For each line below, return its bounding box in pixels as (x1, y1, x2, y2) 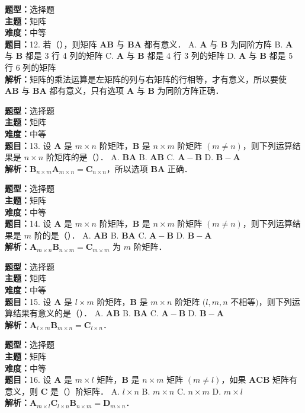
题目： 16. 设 (5, 373, 52, 386)
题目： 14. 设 (5, 217, 52, 230)
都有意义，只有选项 (49, 84, 124, 97)
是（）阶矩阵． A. (50, 385, 120, 397)
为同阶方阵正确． (157, 84, 224, 97)
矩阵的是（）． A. (54, 151, 120, 163)
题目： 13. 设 (5, 139, 52, 151)
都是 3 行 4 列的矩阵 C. (25, 49, 114, 62)
